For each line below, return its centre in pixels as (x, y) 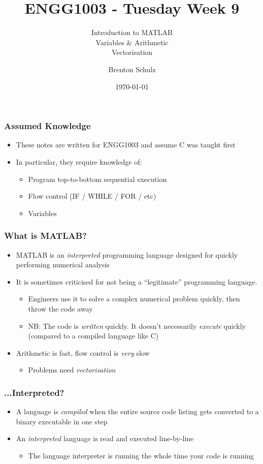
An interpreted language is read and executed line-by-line (105, 438)
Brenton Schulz (132, 69)
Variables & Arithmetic (132, 42)
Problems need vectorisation (72, 370)
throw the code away (60, 308)
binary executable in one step (62, 421)
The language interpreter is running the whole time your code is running (141, 455)
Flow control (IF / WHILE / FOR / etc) (92, 196)
